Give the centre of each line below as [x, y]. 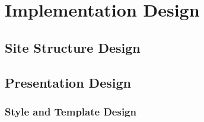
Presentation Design [68, 82]
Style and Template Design [71, 111]
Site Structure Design [73, 47]
